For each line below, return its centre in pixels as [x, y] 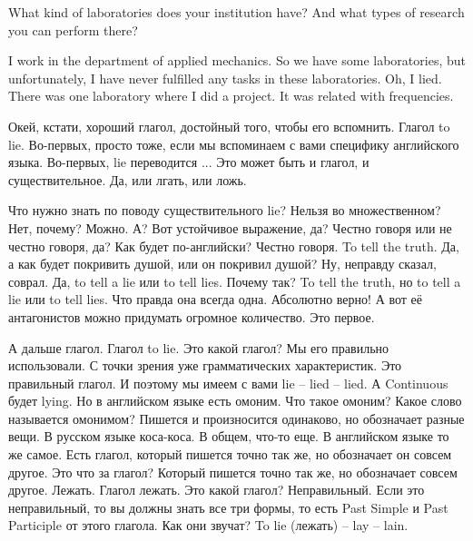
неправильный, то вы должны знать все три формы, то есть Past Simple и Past [228, 507]
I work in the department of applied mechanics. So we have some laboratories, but [237, 60]
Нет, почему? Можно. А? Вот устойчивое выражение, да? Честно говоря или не [230, 227]
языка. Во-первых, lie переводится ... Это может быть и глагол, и [189, 162]
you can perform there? [73, 30]
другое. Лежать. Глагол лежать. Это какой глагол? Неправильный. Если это [217, 490]
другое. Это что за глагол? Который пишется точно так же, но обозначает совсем [233, 472]
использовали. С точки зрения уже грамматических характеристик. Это [205, 365]
